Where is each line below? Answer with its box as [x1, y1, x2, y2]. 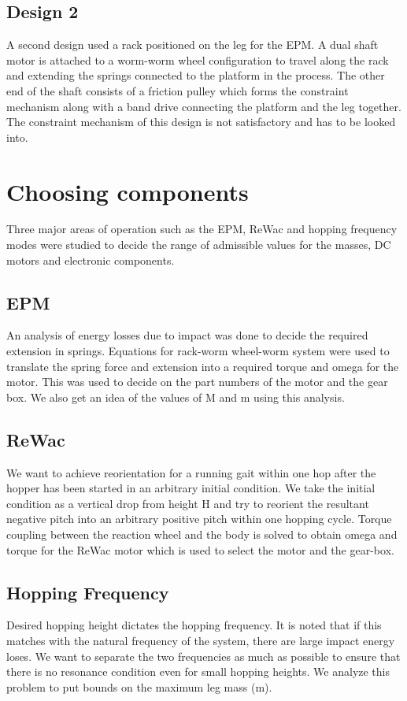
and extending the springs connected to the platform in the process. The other [6, 67, 385, 83]
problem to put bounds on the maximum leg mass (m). [6, 678, 272, 695]
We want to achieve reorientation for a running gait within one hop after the [6, 464, 376, 480]
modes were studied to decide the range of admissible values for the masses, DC [6, 236, 391, 253]
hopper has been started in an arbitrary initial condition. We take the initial [6, 480, 376, 496]
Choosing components [6, 175, 249, 207]
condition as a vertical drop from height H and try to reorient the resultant [6, 495, 369, 511]
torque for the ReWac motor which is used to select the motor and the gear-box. [6, 541, 394, 558]
